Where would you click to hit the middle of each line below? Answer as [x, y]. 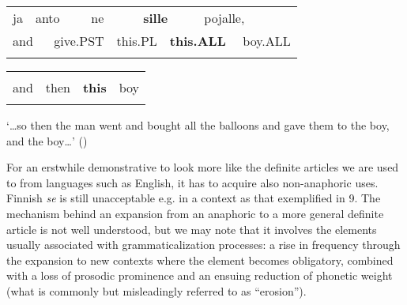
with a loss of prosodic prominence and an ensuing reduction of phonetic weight [200, 275]
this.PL [137, 41]
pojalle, [224, 18]
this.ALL [198, 41]
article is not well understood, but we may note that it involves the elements [192, 229]
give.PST [79, 41]
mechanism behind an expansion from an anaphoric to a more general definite [195, 213]
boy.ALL [267, 41]
